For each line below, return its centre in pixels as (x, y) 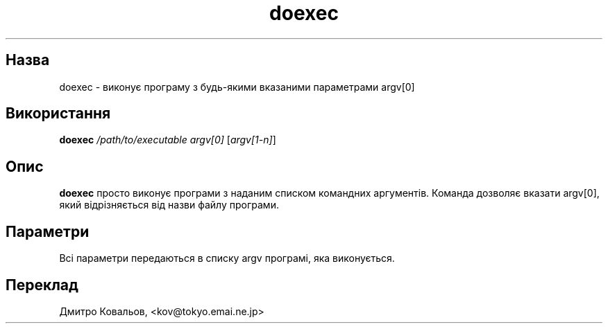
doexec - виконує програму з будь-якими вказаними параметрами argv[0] (237, 87)
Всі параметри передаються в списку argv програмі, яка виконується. (227, 258)
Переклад (42, 285)
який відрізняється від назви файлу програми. (169, 205)
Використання (58, 114)
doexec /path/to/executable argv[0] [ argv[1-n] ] (168, 140)
